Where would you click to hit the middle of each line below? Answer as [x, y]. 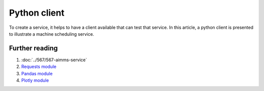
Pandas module [37, 73]
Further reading [33, 48]
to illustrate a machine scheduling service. [52, 34]
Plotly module [35, 80]
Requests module [39, 67]
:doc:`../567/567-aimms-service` [54, 60]
